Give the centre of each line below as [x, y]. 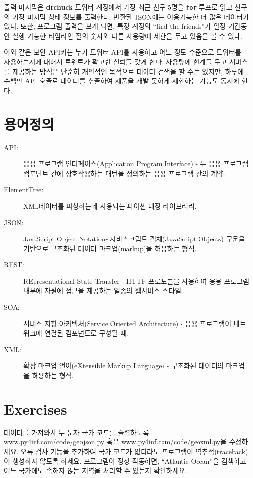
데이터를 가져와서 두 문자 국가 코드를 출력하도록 [77, 432]
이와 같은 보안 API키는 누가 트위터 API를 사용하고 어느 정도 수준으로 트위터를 [123, 52]
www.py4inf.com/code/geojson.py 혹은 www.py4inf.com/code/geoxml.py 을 [115, 442]
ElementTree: [24, 189]
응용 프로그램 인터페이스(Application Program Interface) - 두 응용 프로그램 [136, 164]
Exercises [36, 408]
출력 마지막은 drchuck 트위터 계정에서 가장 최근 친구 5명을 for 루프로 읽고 [118, 7]
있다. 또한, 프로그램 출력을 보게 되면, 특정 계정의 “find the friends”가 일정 [115, 26]
